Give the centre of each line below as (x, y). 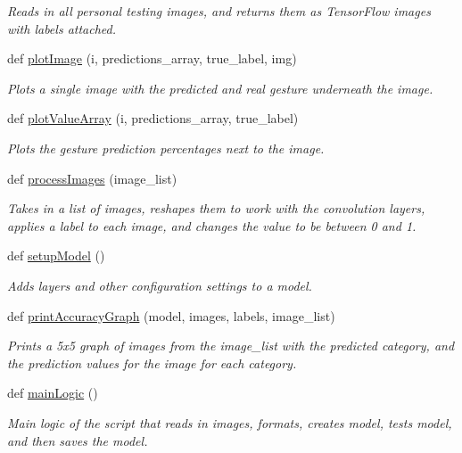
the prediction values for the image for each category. (152, 362)
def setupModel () (56, 255)
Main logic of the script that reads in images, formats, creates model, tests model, (230, 422)
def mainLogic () (53, 393)
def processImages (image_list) (92, 178)
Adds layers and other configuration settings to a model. (160, 285)
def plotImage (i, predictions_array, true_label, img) (152, 58)
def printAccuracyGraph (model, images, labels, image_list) (171, 315)
